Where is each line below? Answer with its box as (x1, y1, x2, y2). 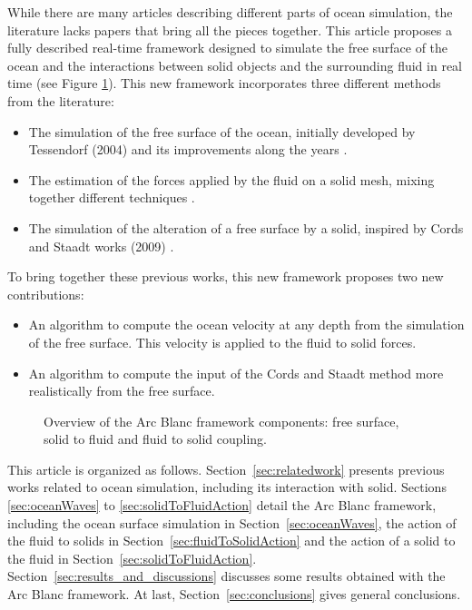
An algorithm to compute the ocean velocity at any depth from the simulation (28, 315, 465, 334)
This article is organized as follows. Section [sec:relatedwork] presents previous (7, 459, 445, 478)
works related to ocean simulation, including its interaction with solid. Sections (7, 477, 447, 497)
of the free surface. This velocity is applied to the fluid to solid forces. (28, 332, 417, 351)
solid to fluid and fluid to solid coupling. (44, 429, 267, 448)
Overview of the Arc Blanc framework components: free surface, (44, 411, 399, 430)
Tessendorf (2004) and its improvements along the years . (28, 140, 348, 159)
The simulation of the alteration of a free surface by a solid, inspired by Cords (28, 218, 464, 237)
